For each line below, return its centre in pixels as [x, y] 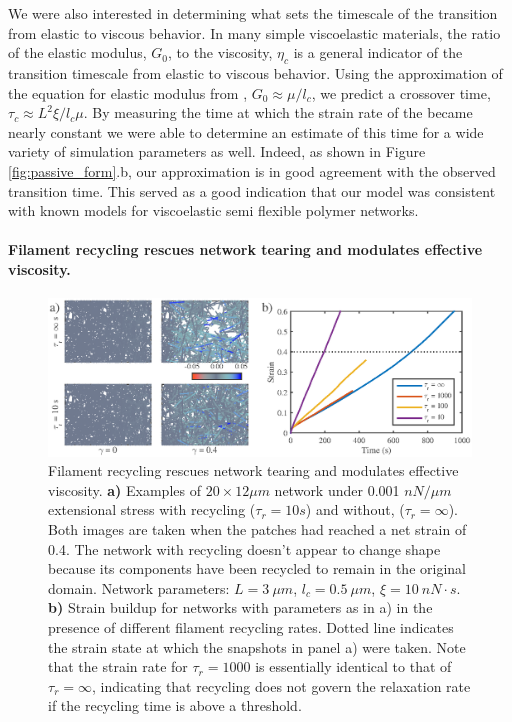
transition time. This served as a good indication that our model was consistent [252, 190]
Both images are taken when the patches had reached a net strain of [257, 529]
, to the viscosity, [220, 52]
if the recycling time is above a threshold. [175, 705]
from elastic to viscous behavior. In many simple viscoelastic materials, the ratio [254, 32]
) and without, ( [355, 509]
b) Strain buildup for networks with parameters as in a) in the [240, 607]
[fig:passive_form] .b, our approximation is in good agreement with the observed [252, 170]
